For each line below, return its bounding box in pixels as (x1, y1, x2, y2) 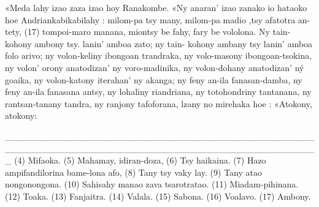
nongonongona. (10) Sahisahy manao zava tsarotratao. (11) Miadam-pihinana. (5, 178, 299, 190)
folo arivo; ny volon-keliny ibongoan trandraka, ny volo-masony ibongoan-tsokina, (5, 49, 312, 62)
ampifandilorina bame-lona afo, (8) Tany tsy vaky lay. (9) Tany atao (5, 165, 262, 178)
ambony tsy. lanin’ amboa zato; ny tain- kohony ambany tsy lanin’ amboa (34, 37, 313, 50)
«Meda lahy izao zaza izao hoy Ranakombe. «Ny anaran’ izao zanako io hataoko (5, 1, 307, 13)
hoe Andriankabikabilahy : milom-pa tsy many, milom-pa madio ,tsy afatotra (5, 13, 296, 26)
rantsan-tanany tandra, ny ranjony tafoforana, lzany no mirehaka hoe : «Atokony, (5, 97, 312, 110)
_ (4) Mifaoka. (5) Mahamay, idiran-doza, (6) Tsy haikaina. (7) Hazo (5, 154, 266, 167)
